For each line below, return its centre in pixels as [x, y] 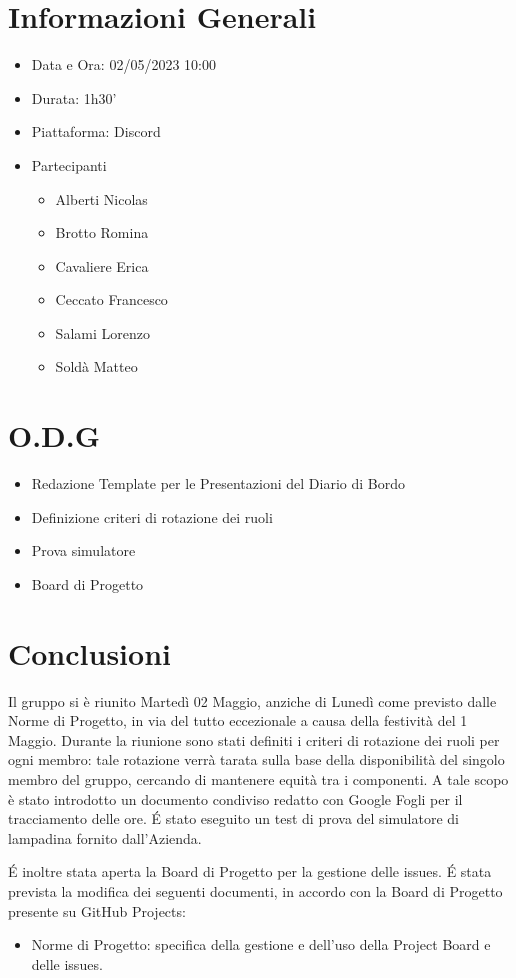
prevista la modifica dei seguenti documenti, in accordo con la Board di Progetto [255, 891]
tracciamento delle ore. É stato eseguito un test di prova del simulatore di [233, 818]
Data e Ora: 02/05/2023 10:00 [123, 64]
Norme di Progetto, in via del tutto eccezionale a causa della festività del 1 [238, 720]
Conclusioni [89, 652]
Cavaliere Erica [102, 265]
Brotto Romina [102, 232]
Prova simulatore [83, 550]
